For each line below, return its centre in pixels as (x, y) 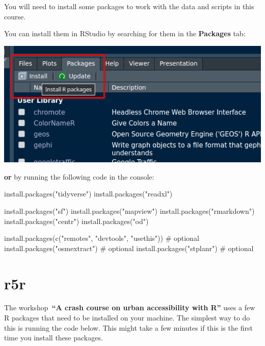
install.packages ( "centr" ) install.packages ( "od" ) (76, 221)
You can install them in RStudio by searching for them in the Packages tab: (125, 33)
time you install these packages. (54, 338)
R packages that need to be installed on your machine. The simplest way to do (127, 318)
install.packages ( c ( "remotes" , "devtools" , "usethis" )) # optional (102, 238)
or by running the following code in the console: (79, 176)
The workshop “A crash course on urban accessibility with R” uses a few (130, 307)
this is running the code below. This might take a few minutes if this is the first (128, 327)
